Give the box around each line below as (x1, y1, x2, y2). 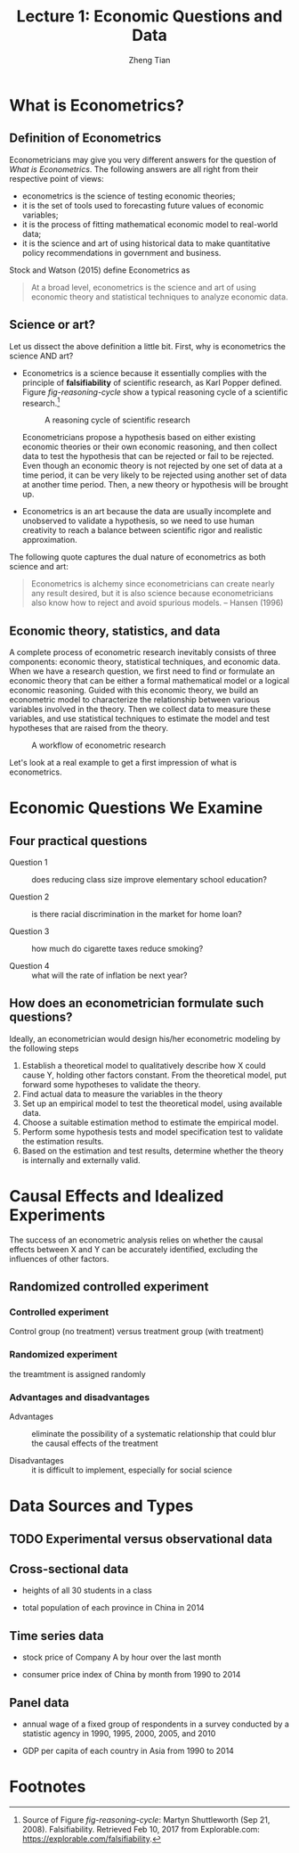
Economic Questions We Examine (9, 798, 263, 818)
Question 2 (9, 891, 50, 902)
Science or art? (9, 317, 96, 332)
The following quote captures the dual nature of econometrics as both (9, 552, 266, 562)
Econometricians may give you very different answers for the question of (9, 154, 277, 165)
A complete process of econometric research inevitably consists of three (9, 647, 277, 658)
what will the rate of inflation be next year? (31, 970, 188, 981)
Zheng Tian (128, 54, 171, 65)
